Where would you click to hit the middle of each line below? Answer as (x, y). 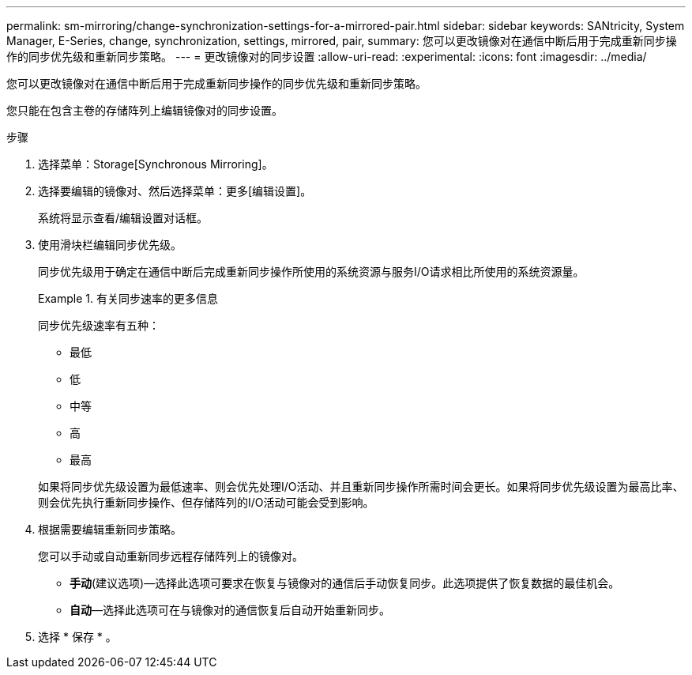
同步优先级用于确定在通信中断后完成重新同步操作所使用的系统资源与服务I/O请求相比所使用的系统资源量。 (311, 272)
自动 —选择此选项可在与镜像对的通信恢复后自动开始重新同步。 (230, 610)
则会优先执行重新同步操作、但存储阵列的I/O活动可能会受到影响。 (206, 502)
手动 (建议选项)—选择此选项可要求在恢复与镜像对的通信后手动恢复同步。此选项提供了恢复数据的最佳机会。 (345, 583)
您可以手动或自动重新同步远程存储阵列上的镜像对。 (171, 556)
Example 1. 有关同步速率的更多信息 (128, 298)
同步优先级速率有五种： (99, 325)
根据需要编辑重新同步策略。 (110, 529)
